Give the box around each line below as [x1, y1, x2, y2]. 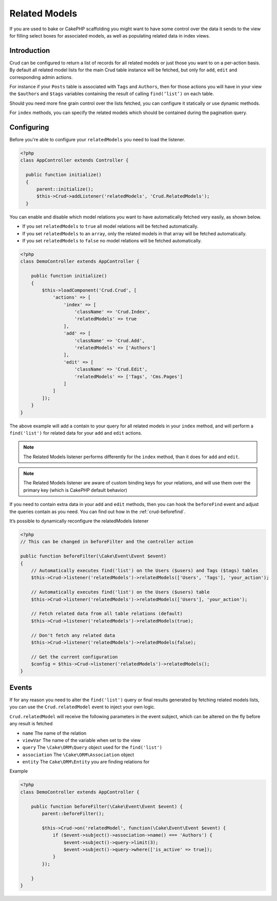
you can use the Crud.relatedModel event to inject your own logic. [9, 704, 156, 710]
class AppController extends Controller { [20, 157, 129, 163]
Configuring [9, 123, 49, 132]
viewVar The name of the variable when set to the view [22, 737, 141, 743]
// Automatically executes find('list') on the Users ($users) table [31, 589, 210, 595]
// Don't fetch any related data [31, 632, 115, 638]
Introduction [9, 46, 50, 55]
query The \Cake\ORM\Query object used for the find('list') [22, 744, 163, 750]
